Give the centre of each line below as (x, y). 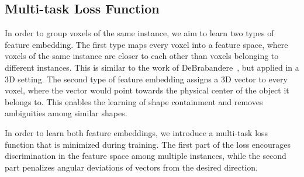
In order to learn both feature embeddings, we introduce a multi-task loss (137, 132)
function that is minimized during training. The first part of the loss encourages (148, 144)
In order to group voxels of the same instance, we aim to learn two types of (139, 33)
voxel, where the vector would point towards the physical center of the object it (147, 90)
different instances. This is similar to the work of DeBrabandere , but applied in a (152, 67)
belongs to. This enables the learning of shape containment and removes (134, 101)
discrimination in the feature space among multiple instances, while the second (146, 156)
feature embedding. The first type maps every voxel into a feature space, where (146, 44)
